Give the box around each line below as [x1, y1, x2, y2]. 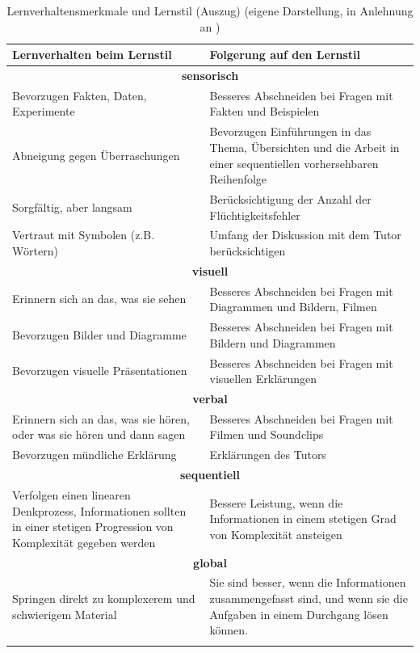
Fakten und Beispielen [209, 103, 320, 120]
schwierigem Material [12, 605, 117, 622]
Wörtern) [12, 242, 58, 259]
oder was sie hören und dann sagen [12, 426, 186, 443]
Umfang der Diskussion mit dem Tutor [209, 226, 401, 243]
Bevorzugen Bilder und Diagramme [12, 326, 187, 343]
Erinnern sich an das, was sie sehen [12, 290, 187, 307]
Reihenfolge [209, 171, 267, 187]
